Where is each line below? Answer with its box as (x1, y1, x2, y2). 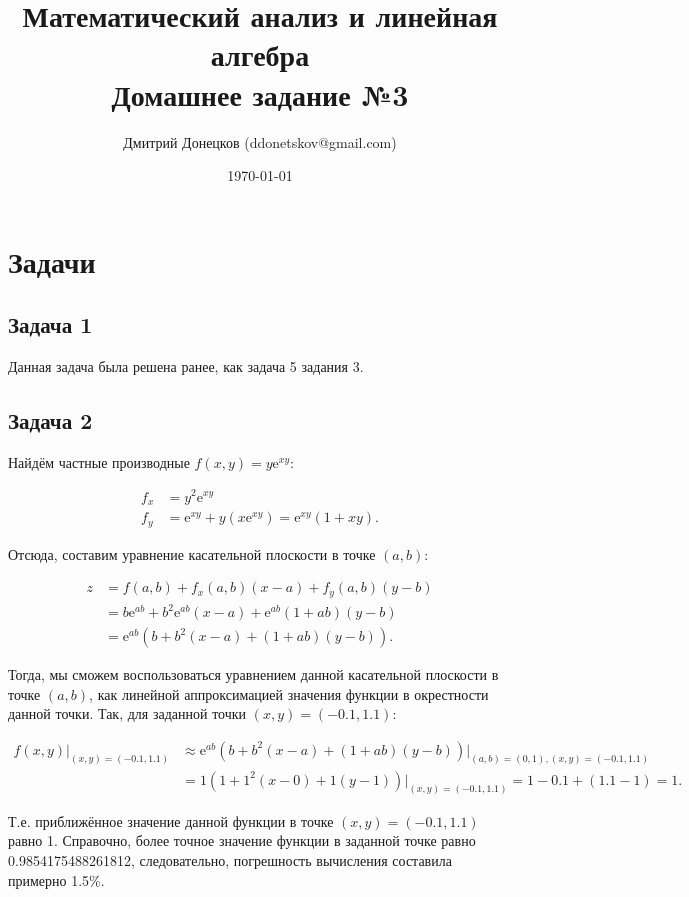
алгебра (210, 34, 310, 75)
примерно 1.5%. (8, 869, 105, 890)
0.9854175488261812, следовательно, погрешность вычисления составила (8, 849, 452, 870)
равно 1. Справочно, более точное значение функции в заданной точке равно (8, 830, 476, 851)
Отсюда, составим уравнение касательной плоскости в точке (8, 543, 376, 564)
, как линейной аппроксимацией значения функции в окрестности (89, 683, 489, 704)
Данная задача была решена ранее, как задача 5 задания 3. (8, 356, 364, 377)
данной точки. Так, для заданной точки (8, 703, 247, 724)
